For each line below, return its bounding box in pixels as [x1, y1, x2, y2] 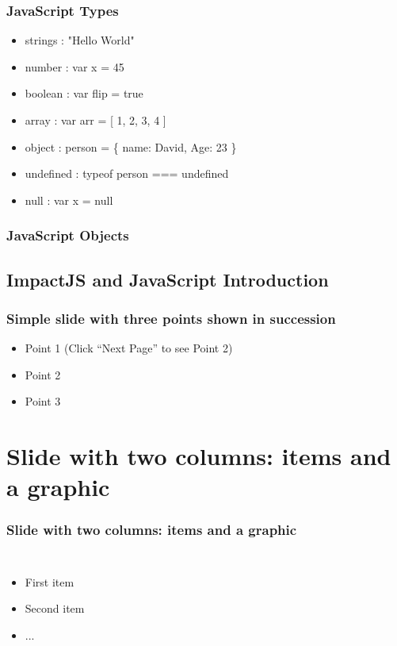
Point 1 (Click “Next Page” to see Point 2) [25, 340, 233, 356]
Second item [25, 600, 85, 617]
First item [25, 573, 74, 590]
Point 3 [25, 393, 61, 410]
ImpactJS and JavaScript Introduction [6, 267, 329, 291]
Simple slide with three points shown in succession [6, 308, 336, 328]
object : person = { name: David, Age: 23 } [25, 138, 237, 155]
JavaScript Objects [6, 225, 129, 245]
